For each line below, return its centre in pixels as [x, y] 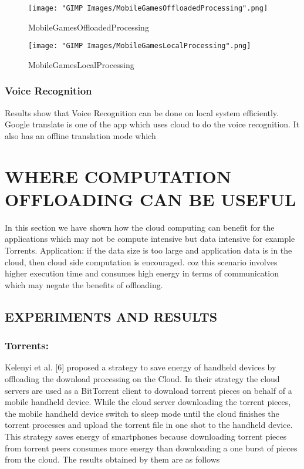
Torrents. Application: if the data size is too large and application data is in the [148, 250]
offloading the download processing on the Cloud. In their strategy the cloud [142, 378]
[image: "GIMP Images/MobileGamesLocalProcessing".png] [140, 46]
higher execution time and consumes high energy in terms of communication [142, 273]
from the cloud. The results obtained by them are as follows [112, 459]
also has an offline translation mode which [80, 135]
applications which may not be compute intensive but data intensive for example [150, 239]
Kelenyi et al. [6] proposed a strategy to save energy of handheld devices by [141, 367]
